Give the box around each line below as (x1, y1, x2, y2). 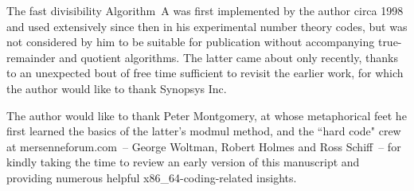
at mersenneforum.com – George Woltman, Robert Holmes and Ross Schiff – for (6, 138, 401, 154)
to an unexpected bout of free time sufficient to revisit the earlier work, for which (6, 64, 404, 81)
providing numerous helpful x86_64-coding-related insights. (6, 169, 297, 185)
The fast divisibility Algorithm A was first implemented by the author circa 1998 (6, 2, 404, 18)
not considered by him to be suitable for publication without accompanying (6, 33, 375, 50)
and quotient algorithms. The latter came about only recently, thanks (59, 49, 398, 65)
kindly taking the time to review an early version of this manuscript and (6, 154, 360, 170)
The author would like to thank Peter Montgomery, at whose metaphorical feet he (6, 107, 407, 123)
